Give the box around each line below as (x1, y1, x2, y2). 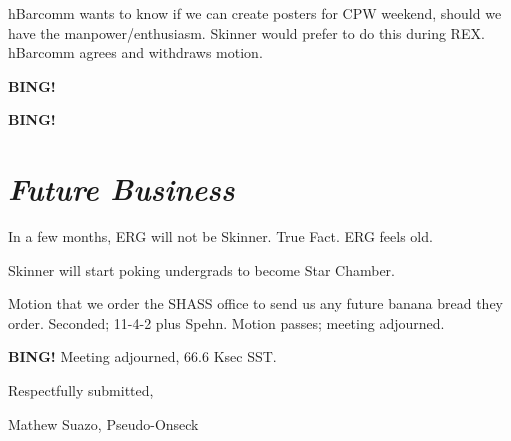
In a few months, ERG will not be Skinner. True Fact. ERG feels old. (8, 226, 433, 247)
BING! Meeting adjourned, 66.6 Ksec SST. (8, 346, 277, 367)
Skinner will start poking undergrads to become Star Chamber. (8, 259, 395, 280)
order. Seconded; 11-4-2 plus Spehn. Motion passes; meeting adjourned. (8, 312, 445, 333)
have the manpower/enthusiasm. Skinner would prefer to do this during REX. (8, 22, 485, 43)
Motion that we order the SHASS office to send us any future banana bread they (8, 293, 503, 314)
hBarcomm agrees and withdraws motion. (8, 42, 263, 63)
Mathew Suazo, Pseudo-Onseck (8, 413, 199, 434)
